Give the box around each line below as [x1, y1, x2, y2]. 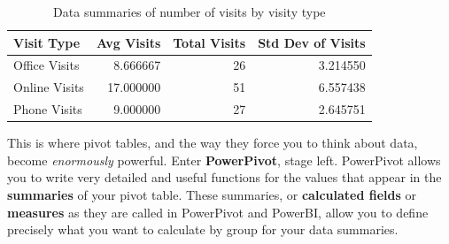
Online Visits [13, 78, 84, 96]
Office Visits [13, 56, 80, 74]
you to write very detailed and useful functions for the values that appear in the [7, 168, 442, 187]
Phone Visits [13, 100, 82, 118]
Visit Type [13, 33, 81, 51]
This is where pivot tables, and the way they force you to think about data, [7, 133, 418, 152]
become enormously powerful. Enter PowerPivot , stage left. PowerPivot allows [7, 150, 441, 169]
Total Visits [173, 33, 246, 51]
